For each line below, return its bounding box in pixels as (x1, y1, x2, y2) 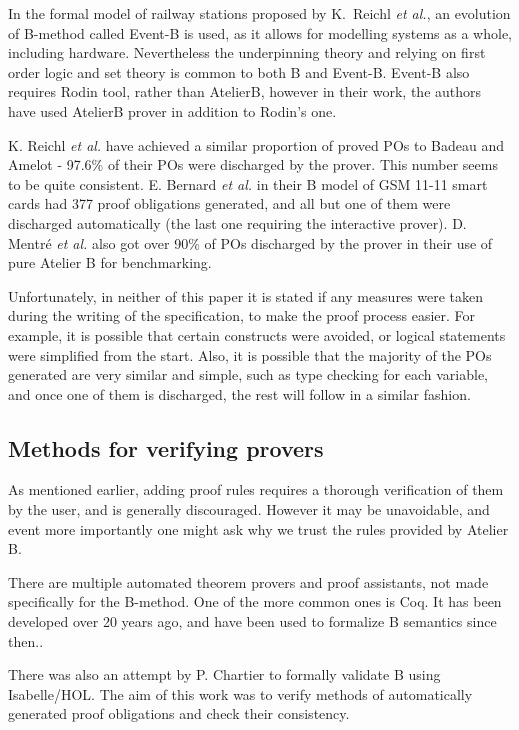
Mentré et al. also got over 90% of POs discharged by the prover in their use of (8, 232, 493, 253)
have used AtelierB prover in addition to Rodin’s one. (8, 100, 337, 121)
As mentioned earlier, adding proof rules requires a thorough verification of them (8, 479, 504, 500)
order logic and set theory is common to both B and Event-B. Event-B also (8, 61, 470, 82)
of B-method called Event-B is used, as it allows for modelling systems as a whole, (8, 22, 512, 43)
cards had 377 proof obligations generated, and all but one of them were (8, 193, 451, 214)
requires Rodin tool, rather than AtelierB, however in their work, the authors (8, 81, 482, 102)
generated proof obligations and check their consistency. (8, 703, 350, 724)
